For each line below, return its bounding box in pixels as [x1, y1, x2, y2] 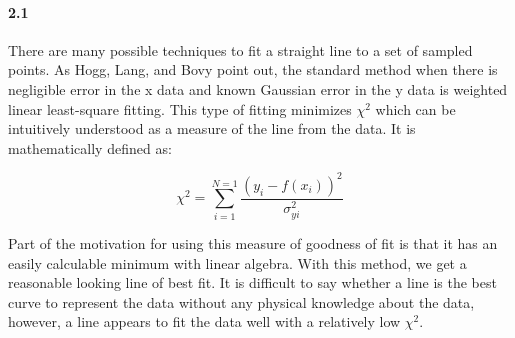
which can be [375, 98, 456, 119]
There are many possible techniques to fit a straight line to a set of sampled [8, 39, 473, 60]
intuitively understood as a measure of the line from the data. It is [8, 118, 416, 139]
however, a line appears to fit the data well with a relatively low [8, 311, 401, 332]
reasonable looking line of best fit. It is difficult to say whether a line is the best [8, 272, 497, 293]
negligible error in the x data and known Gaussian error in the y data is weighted [8, 78, 508, 99]
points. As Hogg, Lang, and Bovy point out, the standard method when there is [8, 59, 498, 80]
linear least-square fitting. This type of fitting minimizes [8, 98, 352, 119]
